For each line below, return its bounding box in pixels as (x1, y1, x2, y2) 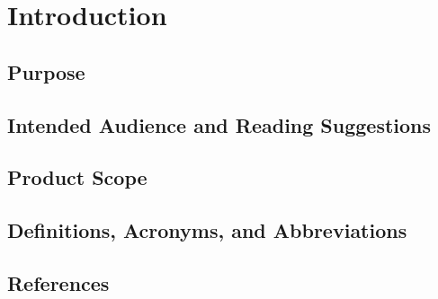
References (7, 268, 110, 296)
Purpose (7, 57, 85, 85)
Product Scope (7, 163, 147, 191)
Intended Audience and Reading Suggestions (7, 110, 432, 138)
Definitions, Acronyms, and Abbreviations (7, 216, 407, 244)
